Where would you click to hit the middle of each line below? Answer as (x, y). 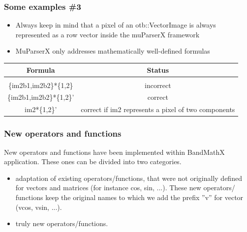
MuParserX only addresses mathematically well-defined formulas (113, 51)
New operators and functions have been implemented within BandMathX (114, 152)
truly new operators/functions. (62, 223)
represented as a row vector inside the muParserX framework (108, 34)
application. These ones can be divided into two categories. (93, 161)
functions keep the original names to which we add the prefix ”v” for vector (129, 197)
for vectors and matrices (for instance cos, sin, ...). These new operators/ (125, 188)
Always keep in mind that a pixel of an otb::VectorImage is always (116, 25)
